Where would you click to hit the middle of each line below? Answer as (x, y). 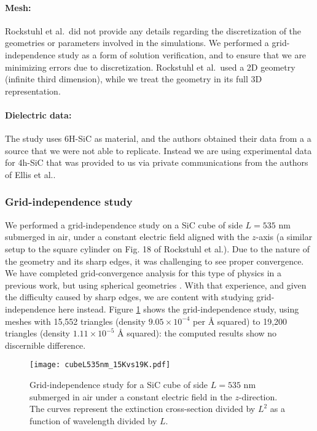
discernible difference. (45, 345)
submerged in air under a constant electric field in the (131, 396)
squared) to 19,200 (252, 321)
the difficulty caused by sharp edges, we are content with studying (129, 297)
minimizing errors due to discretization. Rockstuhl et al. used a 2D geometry (150, 67)
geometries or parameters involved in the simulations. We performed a (137, 43)
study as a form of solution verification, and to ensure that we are (182, 54)
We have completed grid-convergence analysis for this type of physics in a (143, 273)
